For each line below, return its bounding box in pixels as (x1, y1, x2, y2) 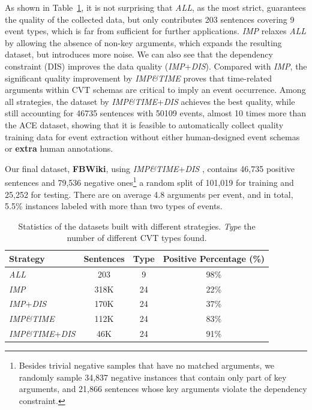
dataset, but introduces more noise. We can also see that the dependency (5, 48, 273, 61)
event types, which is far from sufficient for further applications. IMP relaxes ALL (5, 25, 307, 37)
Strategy (9, 252, 45, 264)
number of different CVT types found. (67, 231, 207, 244)
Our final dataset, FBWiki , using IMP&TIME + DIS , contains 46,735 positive (5, 162, 295, 174)
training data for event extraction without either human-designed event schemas (5, 130, 300, 143)
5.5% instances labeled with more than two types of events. (5, 200, 223, 212)
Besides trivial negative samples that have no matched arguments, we (19, 359, 275, 372)
